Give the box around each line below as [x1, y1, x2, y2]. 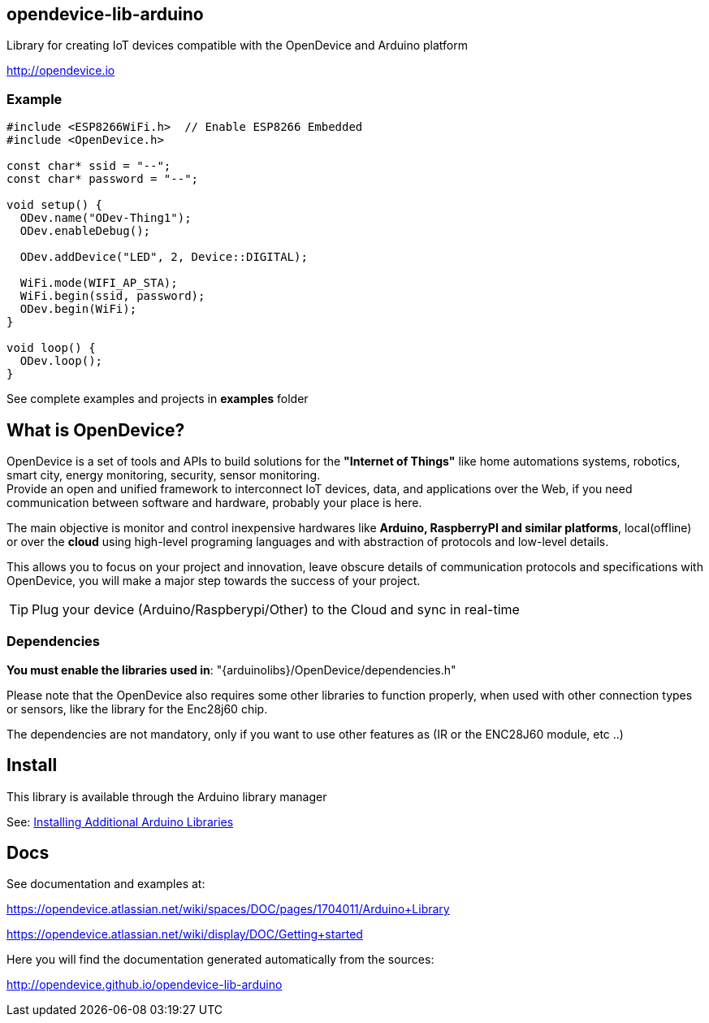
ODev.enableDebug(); [19, 224, 151, 238]
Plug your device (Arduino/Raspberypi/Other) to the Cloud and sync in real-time [32, 601, 520, 618]
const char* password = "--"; [6, 172, 199, 186]
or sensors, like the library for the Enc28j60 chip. [6, 701, 268, 716]
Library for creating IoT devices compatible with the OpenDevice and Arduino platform [6, 38, 468, 53]
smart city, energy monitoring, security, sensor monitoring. [6, 468, 321, 483]
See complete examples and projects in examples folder [6, 392, 309, 406]
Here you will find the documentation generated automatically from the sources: [6, 952, 434, 967]
